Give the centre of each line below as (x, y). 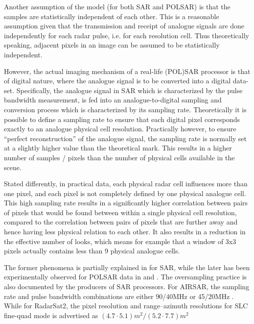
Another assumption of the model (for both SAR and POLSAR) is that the (117, 6)
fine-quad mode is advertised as (51, 315)
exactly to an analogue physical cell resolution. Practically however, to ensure (120, 129)
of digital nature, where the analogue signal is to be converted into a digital (117, 81)
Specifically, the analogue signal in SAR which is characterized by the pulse (129, 90)
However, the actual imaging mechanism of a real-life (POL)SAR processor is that (127, 71)
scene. (13, 167)
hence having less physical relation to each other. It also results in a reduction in (125, 232)
